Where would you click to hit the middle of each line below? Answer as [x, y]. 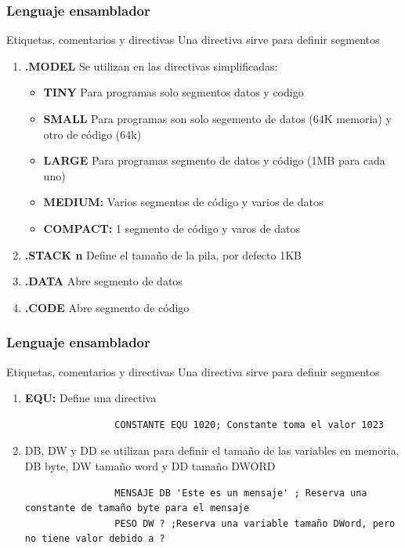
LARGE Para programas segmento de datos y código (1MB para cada [214, 160]
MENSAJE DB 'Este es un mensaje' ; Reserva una [241, 493]
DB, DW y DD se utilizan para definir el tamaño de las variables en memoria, [212, 450]
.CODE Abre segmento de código [107, 307]
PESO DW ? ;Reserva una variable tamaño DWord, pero [255, 523]
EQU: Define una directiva [90, 398]
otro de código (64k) [92, 134]
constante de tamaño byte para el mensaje [137, 508]
